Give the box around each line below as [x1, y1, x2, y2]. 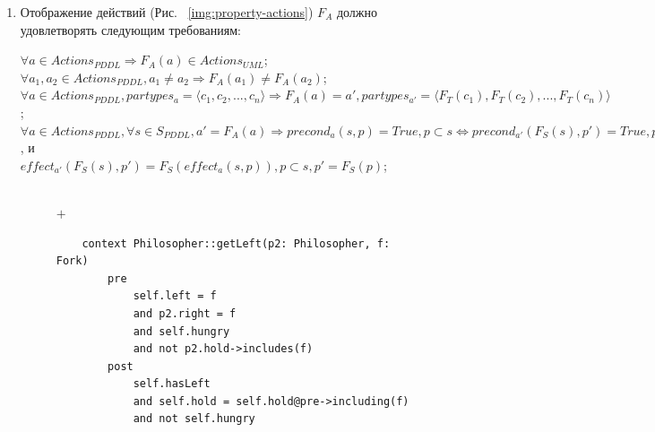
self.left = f [133, 289, 217, 303]
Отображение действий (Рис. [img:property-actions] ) [20, 3, 314, 21]
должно [336, 3, 378, 21]
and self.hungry [133, 324, 230, 338]
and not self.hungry [133, 412, 255, 426]
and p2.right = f [133, 307, 237, 320]
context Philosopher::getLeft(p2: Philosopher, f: [82, 237, 391, 250]
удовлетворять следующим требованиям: [20, 20, 241, 39]
